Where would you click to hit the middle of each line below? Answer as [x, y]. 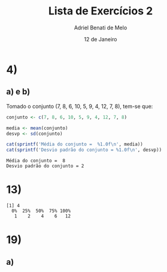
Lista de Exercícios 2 [101, 11]
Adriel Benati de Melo [101, 28]
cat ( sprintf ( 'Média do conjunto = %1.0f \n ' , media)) [75, 144]
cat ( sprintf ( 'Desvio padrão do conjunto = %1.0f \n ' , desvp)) [84, 150]
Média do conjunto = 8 [36, 161]
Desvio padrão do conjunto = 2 [45, 166]
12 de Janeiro [101, 39]
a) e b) [18, 92]
